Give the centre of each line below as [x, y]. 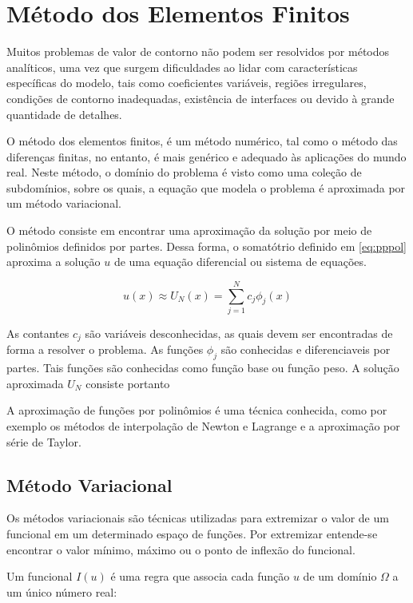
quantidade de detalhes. [64, 114]
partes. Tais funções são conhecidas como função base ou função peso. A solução [203, 368]
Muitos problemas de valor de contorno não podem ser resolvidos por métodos [198, 52]
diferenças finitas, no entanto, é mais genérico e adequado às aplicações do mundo [206, 156]
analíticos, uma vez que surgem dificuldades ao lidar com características [182, 67]
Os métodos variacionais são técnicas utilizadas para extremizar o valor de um [198, 518]
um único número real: [62, 591]
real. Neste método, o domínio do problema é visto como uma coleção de [184, 172]
